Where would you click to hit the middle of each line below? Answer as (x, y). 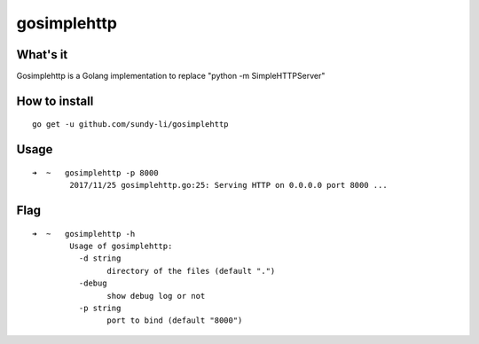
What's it (42, 55)
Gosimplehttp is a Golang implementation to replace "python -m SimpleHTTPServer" (171, 76)
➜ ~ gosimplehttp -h (84, 234)
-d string (100, 258)
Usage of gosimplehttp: (121, 246)
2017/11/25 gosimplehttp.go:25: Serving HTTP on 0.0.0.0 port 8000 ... (228, 185)
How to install (55, 101)
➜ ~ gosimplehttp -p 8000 (95, 172)
